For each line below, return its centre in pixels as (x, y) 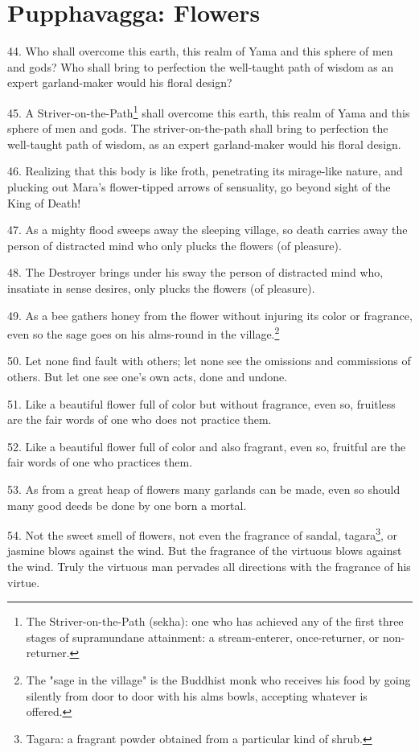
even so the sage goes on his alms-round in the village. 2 (144, 333)
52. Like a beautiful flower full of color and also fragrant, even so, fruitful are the (207, 446)
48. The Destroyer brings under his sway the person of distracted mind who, (195, 272)
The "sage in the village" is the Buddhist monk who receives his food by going (218, 679)
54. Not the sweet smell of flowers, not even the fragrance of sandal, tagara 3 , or (203, 534)
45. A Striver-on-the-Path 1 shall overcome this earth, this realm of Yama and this (209, 111)
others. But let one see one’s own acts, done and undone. (148, 376)
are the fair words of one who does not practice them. (140, 419)
